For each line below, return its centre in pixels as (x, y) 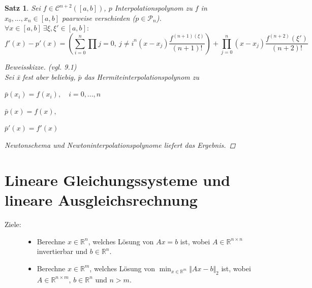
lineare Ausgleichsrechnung (101, 200)
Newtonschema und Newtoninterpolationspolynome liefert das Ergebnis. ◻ (120, 145)
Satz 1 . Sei (23, 8)
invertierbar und (62, 251)
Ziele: (13, 224)
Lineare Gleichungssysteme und (117, 180)
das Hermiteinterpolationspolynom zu (142, 76)
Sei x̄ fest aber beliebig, (40, 76)
